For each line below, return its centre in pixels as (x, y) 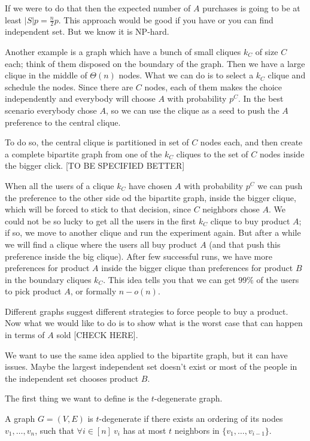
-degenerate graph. (188, 398)
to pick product (33, 291)
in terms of (25, 335)
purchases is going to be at (251, 8)
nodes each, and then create (251, 142)
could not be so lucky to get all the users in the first (101, 221)
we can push (280, 185)
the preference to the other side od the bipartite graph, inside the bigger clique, (151, 197)
